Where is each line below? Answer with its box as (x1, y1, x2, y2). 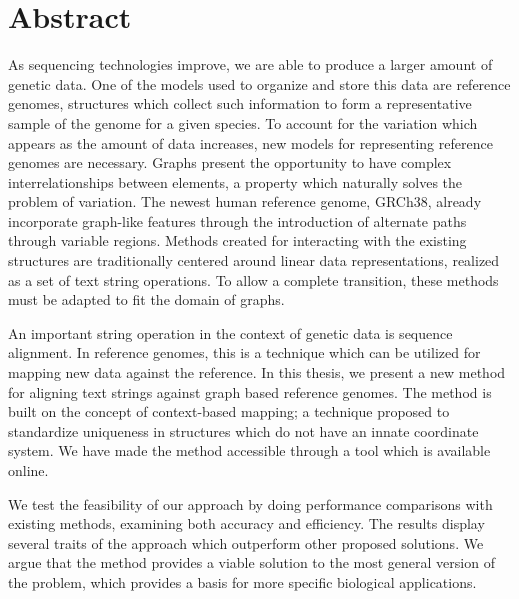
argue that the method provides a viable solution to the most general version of (8, 552, 495, 573)
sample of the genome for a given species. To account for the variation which (8, 112, 478, 133)
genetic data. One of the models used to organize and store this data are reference (8, 73, 511, 94)
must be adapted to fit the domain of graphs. (8, 289, 285, 310)
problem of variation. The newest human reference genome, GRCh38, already (8, 191, 482, 212)
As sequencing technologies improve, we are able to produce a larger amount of (8, 54, 493, 75)
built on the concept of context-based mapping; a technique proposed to (8, 401, 450, 422)
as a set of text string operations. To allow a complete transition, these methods (8, 269, 499, 290)
